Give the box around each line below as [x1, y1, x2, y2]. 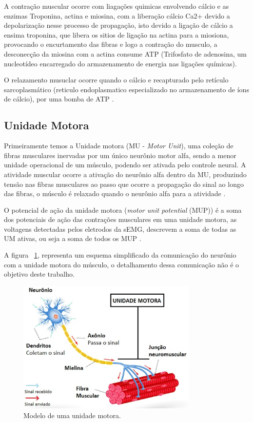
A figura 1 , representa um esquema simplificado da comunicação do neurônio [4, 250, 236, 260]
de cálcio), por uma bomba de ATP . [4, 94, 114, 104]
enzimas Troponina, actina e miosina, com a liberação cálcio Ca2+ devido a [4, 10, 230, 20]
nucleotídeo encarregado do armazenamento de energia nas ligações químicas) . [4, 58, 237, 68]
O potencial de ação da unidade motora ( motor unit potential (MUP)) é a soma [4, 204, 242, 215]
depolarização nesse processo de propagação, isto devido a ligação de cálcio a [4, 20, 233, 30]
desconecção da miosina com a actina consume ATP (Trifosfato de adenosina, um [4, 48, 247, 59]
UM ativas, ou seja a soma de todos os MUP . [4, 233, 141, 243]
